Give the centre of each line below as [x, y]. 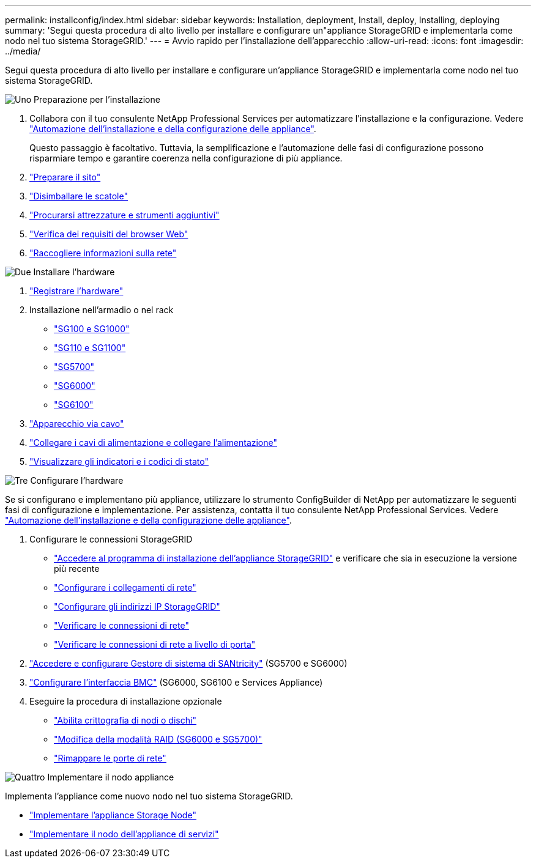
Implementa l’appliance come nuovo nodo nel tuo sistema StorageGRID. [149, 796]
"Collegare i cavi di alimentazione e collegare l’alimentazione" [154, 443]
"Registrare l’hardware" [76, 291]
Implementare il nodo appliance [111, 777]
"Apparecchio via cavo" [77, 424]
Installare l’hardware [74, 272]
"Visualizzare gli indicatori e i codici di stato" [119, 461]
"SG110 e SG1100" [90, 348]
